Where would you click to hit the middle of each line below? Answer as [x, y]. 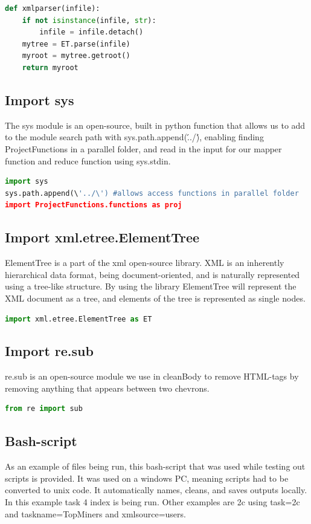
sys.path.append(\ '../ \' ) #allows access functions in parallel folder [152, 193]
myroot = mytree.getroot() [76, 56]
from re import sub [44, 409]
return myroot [50, 67]
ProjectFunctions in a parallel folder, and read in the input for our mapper [143, 148]
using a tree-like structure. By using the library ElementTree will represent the [151, 286]
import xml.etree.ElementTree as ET [79, 319]
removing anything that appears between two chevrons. [107, 388]
